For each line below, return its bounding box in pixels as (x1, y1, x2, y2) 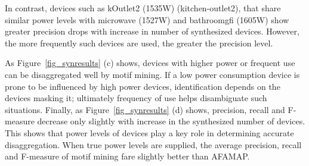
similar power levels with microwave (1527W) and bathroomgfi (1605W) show (5, 13, 289, 26)
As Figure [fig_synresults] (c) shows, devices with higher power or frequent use (5, 57, 295, 69)
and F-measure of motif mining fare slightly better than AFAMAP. (5, 150, 250, 162)
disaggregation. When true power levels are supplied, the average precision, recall (5, 138, 302, 151)
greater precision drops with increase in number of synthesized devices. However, (5, 25, 299, 37)
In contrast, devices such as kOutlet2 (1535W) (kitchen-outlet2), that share (5, 2, 281, 14)
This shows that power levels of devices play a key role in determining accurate (5, 126, 294, 139)
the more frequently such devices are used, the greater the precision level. (5, 36, 273, 49)
